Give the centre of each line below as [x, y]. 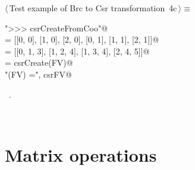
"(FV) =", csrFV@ [38, 74]
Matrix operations [81, 154]
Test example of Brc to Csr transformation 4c [93, 8]
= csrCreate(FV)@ [39, 62]
